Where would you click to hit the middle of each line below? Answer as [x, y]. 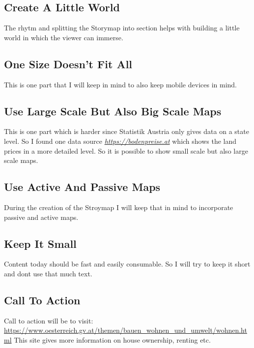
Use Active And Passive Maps [82, 187]
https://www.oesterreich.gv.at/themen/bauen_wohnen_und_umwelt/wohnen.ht [126, 330]
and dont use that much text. [48, 273]
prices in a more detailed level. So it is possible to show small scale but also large [126, 150]
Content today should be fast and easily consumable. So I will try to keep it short [127, 264]
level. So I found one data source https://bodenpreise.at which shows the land [120, 141]
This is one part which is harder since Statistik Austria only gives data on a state [127, 131]
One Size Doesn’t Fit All [68, 64]
